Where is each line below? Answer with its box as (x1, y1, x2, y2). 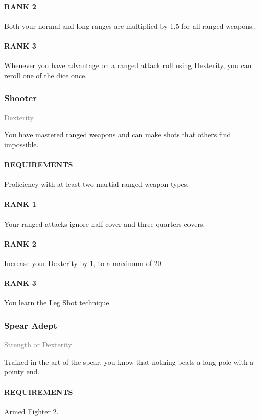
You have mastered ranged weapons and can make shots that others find (4, 129, 231, 140)
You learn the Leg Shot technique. (4, 297, 111, 308)
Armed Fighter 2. (4, 406, 59, 416)
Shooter (4, 92, 37, 104)
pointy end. (4, 366, 40, 377)
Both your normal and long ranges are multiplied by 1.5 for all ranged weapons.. (4, 20, 256, 31)
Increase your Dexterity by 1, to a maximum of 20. (4, 257, 163, 268)
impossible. (4, 139, 39, 149)
